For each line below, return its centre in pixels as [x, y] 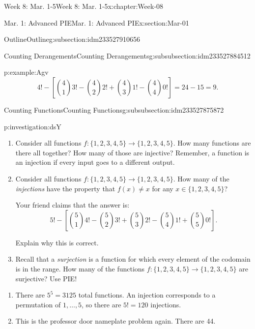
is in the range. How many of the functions [80, 268]
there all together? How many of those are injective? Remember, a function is [132, 152]
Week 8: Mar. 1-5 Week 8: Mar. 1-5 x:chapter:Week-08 [84, 6]
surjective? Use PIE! [46, 278]
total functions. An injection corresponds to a [147, 295]
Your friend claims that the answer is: [72, 205]
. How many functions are [212, 143]
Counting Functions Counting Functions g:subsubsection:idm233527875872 [114, 109]
